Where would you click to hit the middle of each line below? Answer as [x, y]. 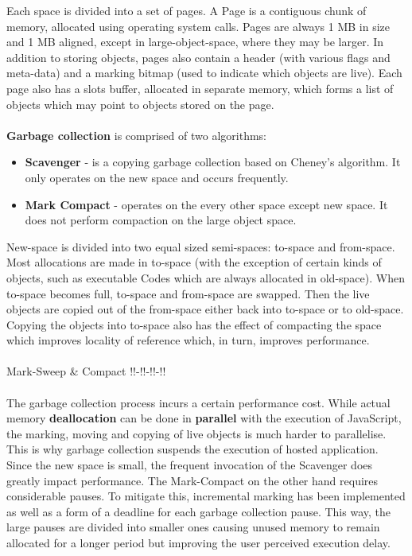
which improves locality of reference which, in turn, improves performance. [188, 340]
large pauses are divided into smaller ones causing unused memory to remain [193, 527]
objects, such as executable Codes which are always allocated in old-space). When [206, 277]
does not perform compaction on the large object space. [161, 220]
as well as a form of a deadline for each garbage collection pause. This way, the [198, 511]
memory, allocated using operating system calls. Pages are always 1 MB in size [198, 26]
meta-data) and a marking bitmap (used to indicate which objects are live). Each [204, 73]
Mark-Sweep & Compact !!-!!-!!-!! [86, 371]
